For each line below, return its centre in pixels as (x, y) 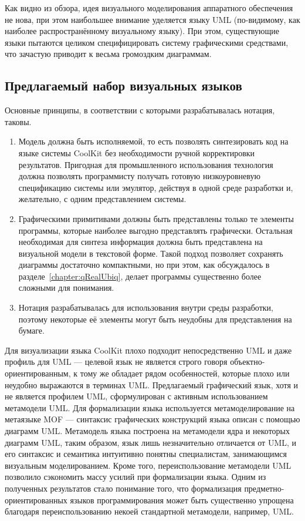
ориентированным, (38, 373)
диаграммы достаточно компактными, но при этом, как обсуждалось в (144, 265)
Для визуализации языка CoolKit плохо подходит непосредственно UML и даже (148, 350)
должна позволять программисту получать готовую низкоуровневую (139, 176)
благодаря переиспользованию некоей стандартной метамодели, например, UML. (149, 511)
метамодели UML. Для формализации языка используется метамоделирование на (150, 407)
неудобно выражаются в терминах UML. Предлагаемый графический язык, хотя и (152, 384)
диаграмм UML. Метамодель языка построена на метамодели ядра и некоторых (147, 431)
